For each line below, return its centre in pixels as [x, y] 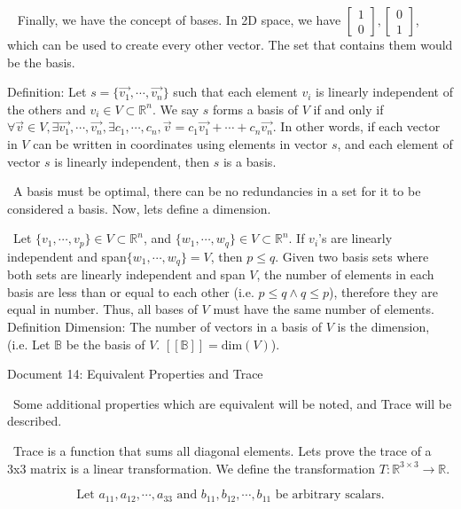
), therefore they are [383, 291]
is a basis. [250, 161]
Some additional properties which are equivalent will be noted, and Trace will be [232, 403]
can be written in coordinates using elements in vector [180, 143]
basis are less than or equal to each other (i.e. [131, 291]
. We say [176, 109]
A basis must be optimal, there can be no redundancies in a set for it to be [217, 191]
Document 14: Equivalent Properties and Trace [135, 374]
